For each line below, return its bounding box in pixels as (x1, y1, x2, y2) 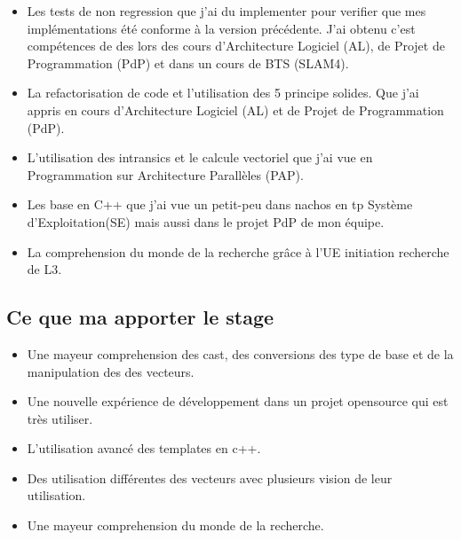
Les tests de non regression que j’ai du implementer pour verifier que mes (27, 2, 426, 20)
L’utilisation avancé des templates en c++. (27, 439, 261, 458)
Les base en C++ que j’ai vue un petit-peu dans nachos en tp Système (27, 195, 413, 214)
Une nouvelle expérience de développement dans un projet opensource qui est (27, 392, 449, 411)
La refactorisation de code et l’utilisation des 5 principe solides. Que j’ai (27, 83, 419, 102)
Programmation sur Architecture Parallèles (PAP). (27, 165, 304, 184)
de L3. (27, 260, 62, 278)
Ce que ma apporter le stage (6, 303, 274, 331)
